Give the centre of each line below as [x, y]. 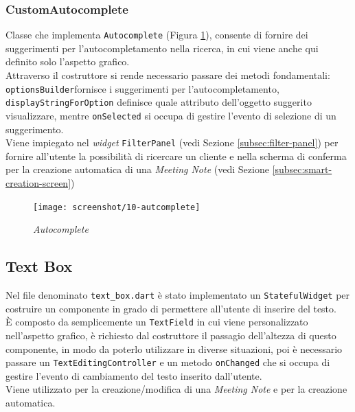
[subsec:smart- [302, 169]
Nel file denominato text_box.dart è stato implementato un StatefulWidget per [178, 295]
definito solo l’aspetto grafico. [68, 61]
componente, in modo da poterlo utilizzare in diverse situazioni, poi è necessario [174, 348]
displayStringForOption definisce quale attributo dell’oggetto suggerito [159, 102]
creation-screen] [38, 183]
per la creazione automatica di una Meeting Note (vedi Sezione [137, 169]
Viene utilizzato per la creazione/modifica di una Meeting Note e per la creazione [176, 389]
